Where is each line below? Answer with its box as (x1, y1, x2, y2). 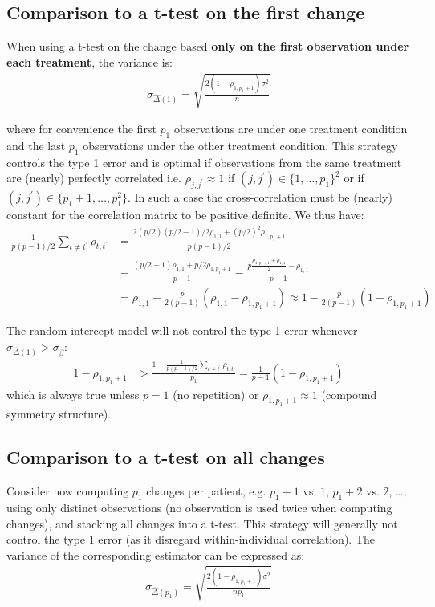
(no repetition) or (173, 385, 259, 402)
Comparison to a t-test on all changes (6, 445, 325, 470)
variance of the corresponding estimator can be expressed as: (6, 546, 305, 563)
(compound (321, 385, 377, 402)
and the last (6, 136, 66, 153)
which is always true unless (6, 385, 140, 402)
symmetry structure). (6, 405, 112, 422)
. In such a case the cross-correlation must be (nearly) (127, 188, 392, 205)
